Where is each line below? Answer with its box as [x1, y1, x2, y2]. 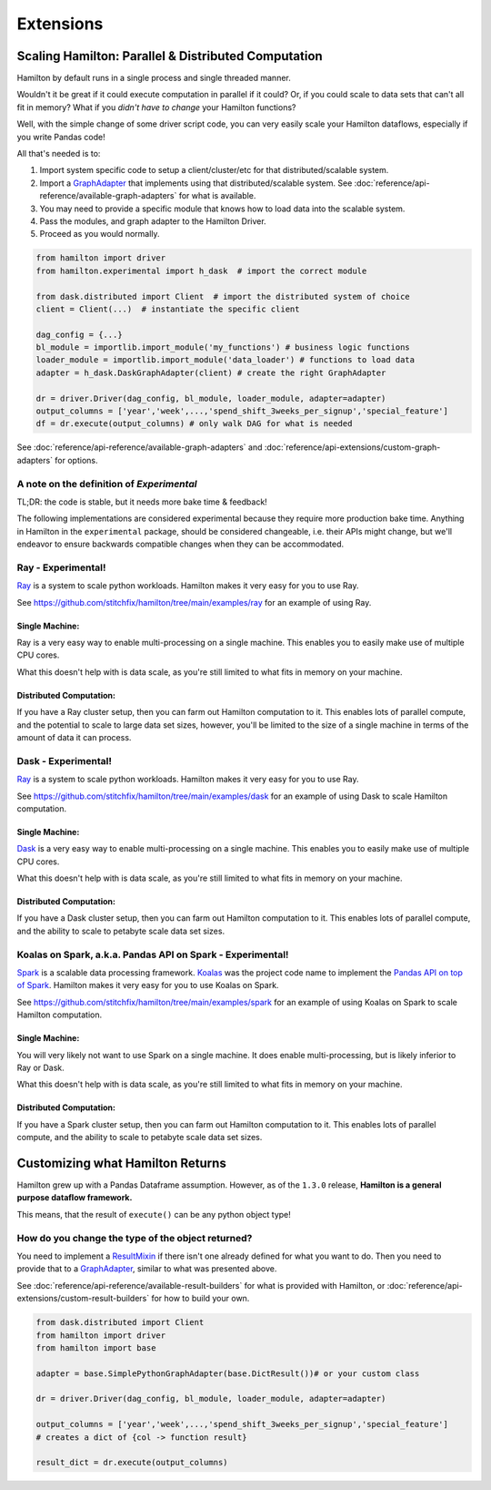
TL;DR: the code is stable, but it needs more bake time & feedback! [16, 496, 267, 507]
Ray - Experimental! [16, 561, 106, 574]
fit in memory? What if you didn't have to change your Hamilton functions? [16, 101, 296, 113]
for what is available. [178, 190, 256, 201]
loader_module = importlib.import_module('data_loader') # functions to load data [35, 355, 416, 365]
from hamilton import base [35, 1342, 156, 1352]
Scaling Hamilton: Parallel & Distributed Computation [16, 48, 323, 64]
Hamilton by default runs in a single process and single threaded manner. [16, 73, 291, 84]
